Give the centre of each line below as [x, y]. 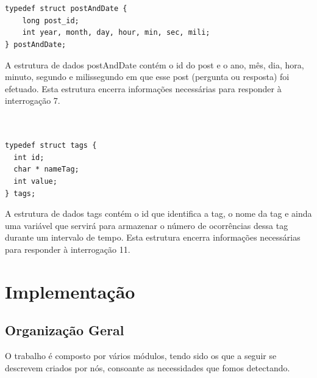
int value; [35, 181]
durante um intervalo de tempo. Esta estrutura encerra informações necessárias [153, 237]
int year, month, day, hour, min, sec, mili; [116, 33]
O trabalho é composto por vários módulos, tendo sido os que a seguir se [141, 356]
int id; [29, 157]
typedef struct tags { [51, 146]
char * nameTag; [46, 169]
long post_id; [51, 20]
